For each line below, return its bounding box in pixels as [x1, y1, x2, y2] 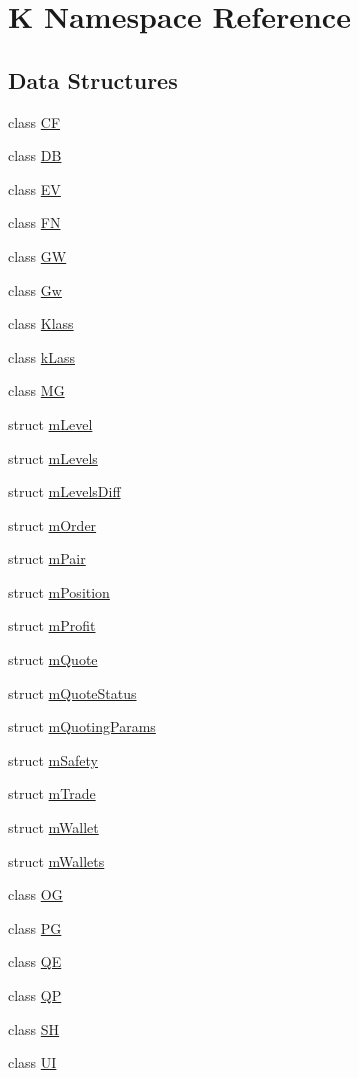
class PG [8, 917, 62, 938]
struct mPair [8, 548, 86, 569]
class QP [8, 985, 62, 1006]
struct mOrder [8, 514, 97, 535]
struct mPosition [8, 581, 110, 602]
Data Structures [8, 64, 178, 95]
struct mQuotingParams [8, 716, 156, 737]
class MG [8, 380, 65, 401]
